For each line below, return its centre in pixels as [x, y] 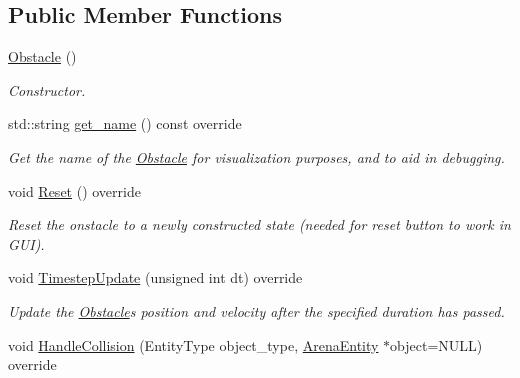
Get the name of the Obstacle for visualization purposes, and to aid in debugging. [256, 156]
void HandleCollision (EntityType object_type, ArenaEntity [193, 344]
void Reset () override [74, 190]
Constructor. [47, 89]
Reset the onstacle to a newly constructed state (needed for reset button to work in [259, 224]
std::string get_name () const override [125, 123]
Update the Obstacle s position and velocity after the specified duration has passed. [256, 310]
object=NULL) [436, 344]
